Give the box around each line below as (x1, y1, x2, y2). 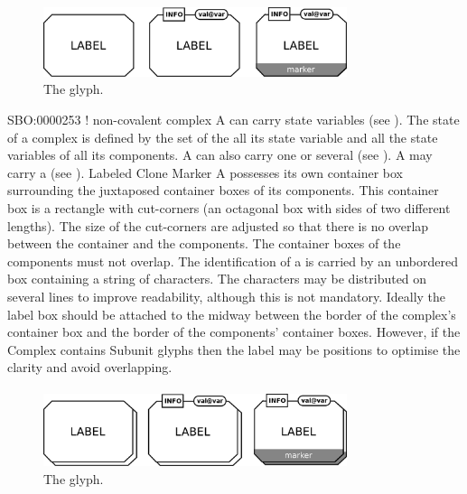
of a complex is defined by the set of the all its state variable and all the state (7, 127, 438, 146)
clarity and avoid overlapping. (7, 358, 173, 377)
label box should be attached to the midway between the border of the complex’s (7, 304, 456, 323)
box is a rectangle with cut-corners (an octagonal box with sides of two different (7, 198, 451, 217)
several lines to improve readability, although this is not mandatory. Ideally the (7, 286, 446, 305)
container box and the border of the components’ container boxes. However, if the (7, 322, 461, 341)
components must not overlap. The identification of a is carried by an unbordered (7, 251, 458, 270)
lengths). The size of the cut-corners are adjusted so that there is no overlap (7, 216, 429, 235)
